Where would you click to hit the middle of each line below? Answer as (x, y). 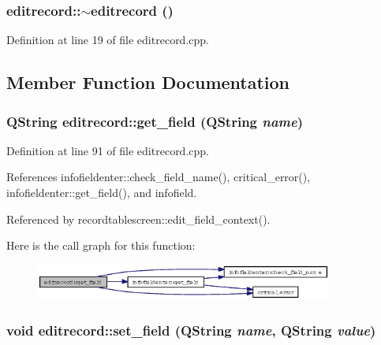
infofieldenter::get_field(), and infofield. (102, 192)
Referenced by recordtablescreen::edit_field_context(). (138, 219)
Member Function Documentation (148, 82)
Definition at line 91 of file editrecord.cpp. (108, 150)
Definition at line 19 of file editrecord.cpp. (108, 40)
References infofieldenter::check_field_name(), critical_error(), (159, 177)
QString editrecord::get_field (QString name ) (155, 121)
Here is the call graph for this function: (101, 245)
